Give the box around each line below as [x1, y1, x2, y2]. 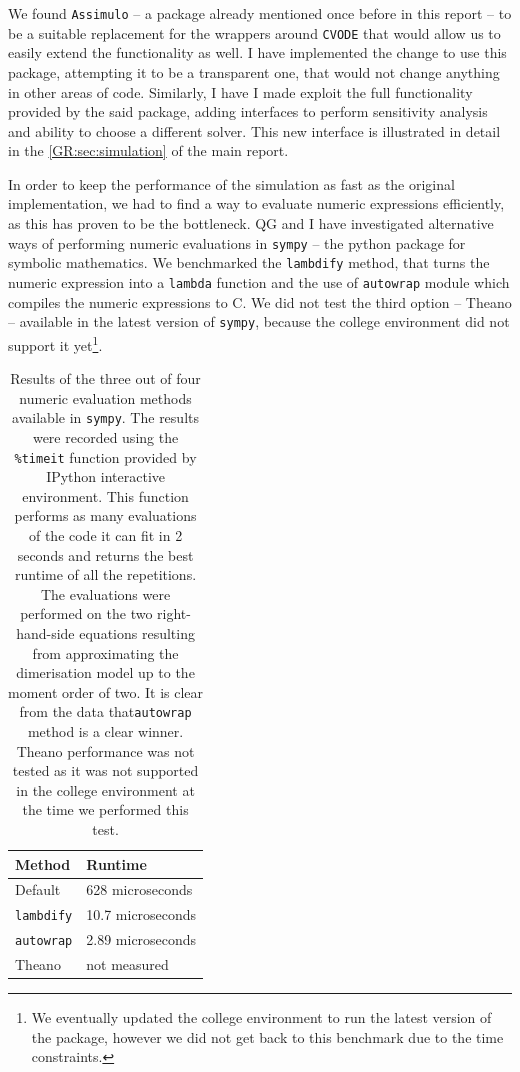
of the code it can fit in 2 [28, 525, 183, 545]
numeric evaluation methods [19, 387, 192, 408]
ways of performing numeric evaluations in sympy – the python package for [8, 232, 466, 253]
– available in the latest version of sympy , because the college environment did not [8, 311, 510, 332]
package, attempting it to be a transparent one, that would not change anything [8, 61, 500, 82]
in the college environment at [16, 779, 195, 800]
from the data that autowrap [19, 701, 192, 722]
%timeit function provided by [14, 446, 197, 467]
